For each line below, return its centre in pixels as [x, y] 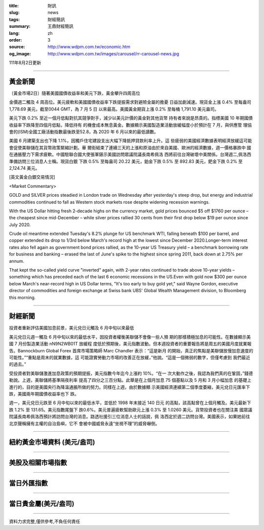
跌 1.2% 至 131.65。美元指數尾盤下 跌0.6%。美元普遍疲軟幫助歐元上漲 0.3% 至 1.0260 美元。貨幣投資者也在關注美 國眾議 [131, 410]
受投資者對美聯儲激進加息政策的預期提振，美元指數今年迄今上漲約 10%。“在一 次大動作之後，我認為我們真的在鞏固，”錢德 [131, 373]
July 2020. [20, 225]
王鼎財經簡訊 [60, 26]
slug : [14, 13]
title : [14, 6]
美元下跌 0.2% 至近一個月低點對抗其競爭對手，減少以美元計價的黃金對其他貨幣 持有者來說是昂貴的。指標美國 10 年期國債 [131, 118]
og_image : [20, 53]
